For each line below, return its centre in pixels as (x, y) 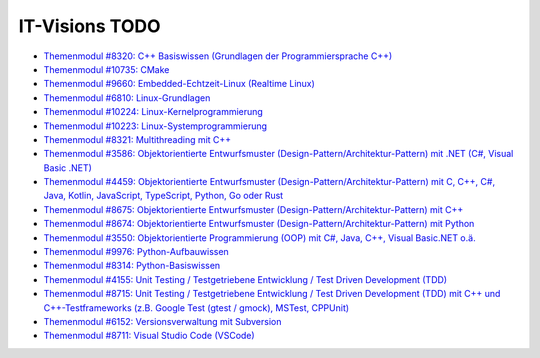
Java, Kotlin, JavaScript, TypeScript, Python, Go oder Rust (163, 196)
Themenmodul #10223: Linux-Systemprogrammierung (155, 126)
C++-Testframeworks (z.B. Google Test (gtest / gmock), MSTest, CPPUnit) (196, 307)
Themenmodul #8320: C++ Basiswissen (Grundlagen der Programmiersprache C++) (218, 56)
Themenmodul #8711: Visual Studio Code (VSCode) (149, 336)
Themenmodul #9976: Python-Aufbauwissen (136, 252)
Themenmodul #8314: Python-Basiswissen (132, 266)
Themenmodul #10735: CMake (106, 69)
